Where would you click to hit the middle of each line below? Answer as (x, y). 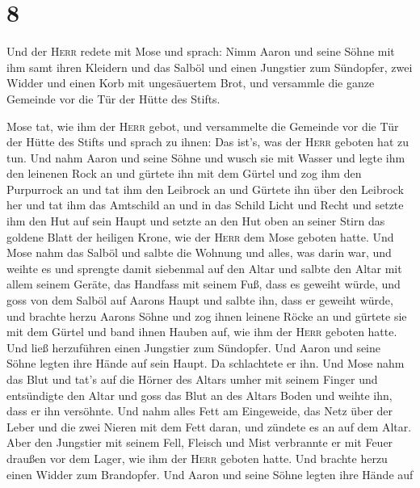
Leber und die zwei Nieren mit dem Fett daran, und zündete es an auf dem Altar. (209, 426)
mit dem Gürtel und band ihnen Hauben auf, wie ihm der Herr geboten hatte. (202, 332)
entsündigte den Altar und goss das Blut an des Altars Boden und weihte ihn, (199, 395)
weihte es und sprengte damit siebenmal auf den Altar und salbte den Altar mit (204, 268)
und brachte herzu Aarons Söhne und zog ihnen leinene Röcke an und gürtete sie (207, 316)
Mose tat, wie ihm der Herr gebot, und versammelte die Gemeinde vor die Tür (203, 126)
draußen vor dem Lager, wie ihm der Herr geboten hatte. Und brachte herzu (197, 458)
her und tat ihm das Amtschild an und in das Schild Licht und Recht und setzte (205, 205)
